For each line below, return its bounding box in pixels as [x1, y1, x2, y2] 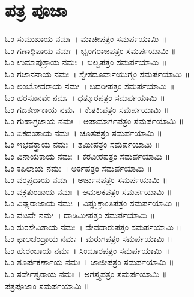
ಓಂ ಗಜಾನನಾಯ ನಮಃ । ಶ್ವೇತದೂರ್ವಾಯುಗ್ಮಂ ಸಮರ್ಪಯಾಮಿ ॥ [5, 67, 190, 80]
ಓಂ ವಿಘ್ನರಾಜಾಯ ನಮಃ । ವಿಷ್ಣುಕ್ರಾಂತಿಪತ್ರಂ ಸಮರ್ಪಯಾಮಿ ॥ [5, 197, 180, 209]
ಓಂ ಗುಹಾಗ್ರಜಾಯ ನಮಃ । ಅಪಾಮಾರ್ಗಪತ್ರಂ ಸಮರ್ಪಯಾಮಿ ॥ [5, 115, 184, 127]
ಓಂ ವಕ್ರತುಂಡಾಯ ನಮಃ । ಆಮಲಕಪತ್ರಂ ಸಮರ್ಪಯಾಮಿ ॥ [5, 185, 172, 197]
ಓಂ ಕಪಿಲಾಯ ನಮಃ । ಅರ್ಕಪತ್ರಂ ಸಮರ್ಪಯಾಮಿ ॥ [5, 161, 152, 174]
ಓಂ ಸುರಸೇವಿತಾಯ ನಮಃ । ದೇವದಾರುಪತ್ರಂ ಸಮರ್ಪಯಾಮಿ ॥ [5, 220, 182, 233]
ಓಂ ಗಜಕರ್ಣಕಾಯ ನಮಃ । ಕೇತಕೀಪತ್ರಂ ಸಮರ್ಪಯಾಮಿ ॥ [5, 103, 169, 115]
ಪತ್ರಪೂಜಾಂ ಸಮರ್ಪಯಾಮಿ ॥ [5, 279, 89, 292]
